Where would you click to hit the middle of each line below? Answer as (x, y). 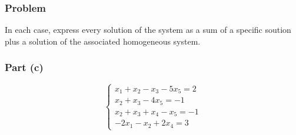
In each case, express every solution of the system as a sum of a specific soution (148, 30)
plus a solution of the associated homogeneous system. (103, 41)
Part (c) (24, 67)
